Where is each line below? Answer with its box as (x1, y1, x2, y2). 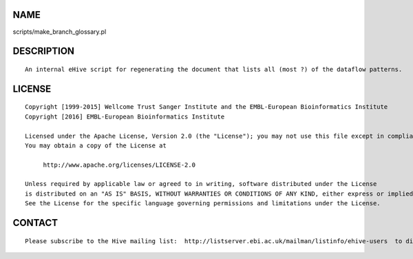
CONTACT (12, 217, 59, 229)
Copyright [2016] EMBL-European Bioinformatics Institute (25, 112, 225, 121)
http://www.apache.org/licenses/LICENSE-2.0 (43, 160, 196, 169)
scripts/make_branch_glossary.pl (12, 28, 107, 36)
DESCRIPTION (12, 45, 75, 57)
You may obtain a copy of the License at (25, 141, 167, 149)
